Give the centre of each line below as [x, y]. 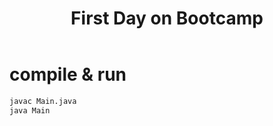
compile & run [68, 74]
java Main [30, 110]
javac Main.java [43, 101]
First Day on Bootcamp [167, 18]
